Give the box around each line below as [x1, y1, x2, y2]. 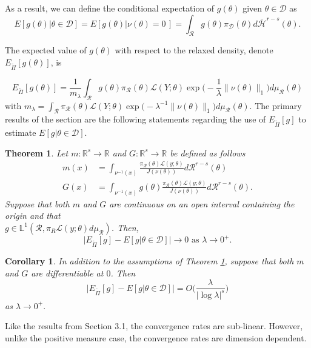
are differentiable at [31, 266, 104, 279]
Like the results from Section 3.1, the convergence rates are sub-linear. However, [5, 320, 303, 332]
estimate [5, 126, 36, 139]
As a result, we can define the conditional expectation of [5, 2, 215, 14]
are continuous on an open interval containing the [109, 197, 295, 210]
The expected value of [5, 44, 87, 56]
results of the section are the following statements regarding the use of [5, 113, 266, 125]
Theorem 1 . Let [5, 146, 69, 159]
